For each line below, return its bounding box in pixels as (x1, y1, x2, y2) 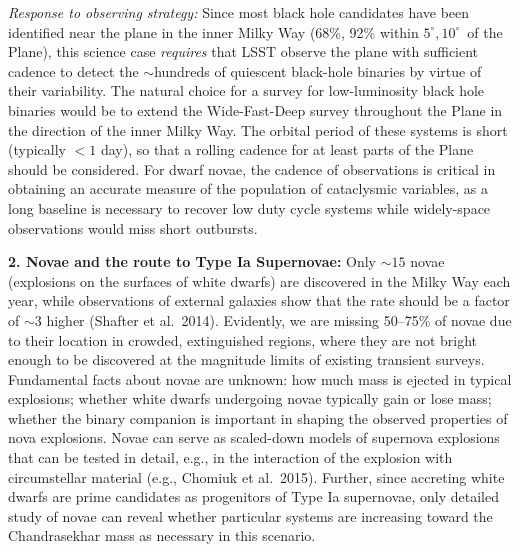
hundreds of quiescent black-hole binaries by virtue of (154, 60, 482, 81)
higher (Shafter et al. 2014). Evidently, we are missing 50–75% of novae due (46, 309, 512, 330)
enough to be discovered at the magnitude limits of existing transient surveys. (8, 349, 485, 370)
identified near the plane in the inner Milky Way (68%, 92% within (8, 21, 419, 42)
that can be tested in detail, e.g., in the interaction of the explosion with (8, 447, 453, 468)
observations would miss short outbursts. (8, 217, 258, 238)
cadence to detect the (8, 60, 139, 81)
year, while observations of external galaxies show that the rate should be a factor (8, 290, 510, 311)
